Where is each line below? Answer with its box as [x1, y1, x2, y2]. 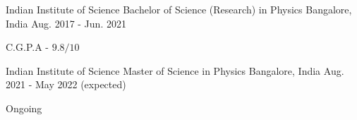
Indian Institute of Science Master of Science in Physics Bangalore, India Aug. [6, 63, 344, 78]
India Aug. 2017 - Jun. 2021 [6, 16, 126, 30]
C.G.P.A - [6, 40, 49, 54]
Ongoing [6, 100, 42, 115]
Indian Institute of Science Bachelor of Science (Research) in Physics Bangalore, [6, 2, 352, 16]
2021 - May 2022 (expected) [6, 77, 126, 92]
